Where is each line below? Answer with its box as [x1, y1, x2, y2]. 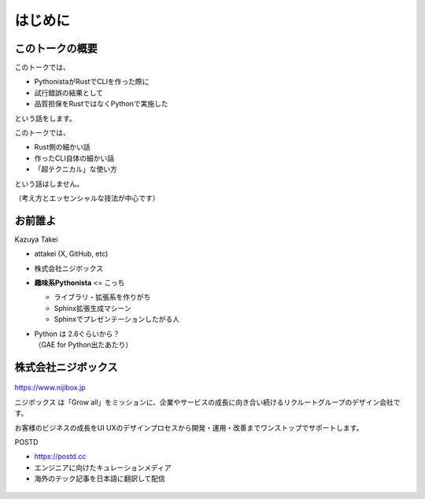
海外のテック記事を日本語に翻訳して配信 [34, 474, 165, 483]
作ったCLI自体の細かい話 [34, 153, 114, 163]
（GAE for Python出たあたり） [34, 340, 133, 349]
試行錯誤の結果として [34, 87, 104, 98]
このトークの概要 [14, 42, 98, 55]
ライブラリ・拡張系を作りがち [54, 292, 151, 302]
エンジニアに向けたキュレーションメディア [34, 463, 172, 472]
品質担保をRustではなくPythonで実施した [34, 99, 168, 109]
